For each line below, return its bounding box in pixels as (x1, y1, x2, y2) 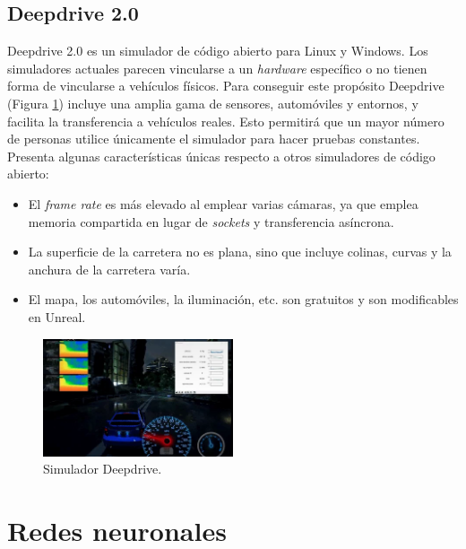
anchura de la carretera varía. (28, 259, 191, 278)
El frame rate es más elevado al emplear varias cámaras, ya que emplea (28, 194, 419, 213)
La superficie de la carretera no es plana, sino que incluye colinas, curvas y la (28, 242, 452, 261)
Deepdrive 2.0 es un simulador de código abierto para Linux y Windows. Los (7, 41, 428, 60)
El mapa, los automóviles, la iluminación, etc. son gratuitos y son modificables (28, 290, 459, 309)
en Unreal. (28, 307, 86, 326)
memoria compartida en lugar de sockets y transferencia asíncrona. (28, 212, 394, 231)
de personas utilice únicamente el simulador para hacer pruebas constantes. (7, 129, 420, 148)
